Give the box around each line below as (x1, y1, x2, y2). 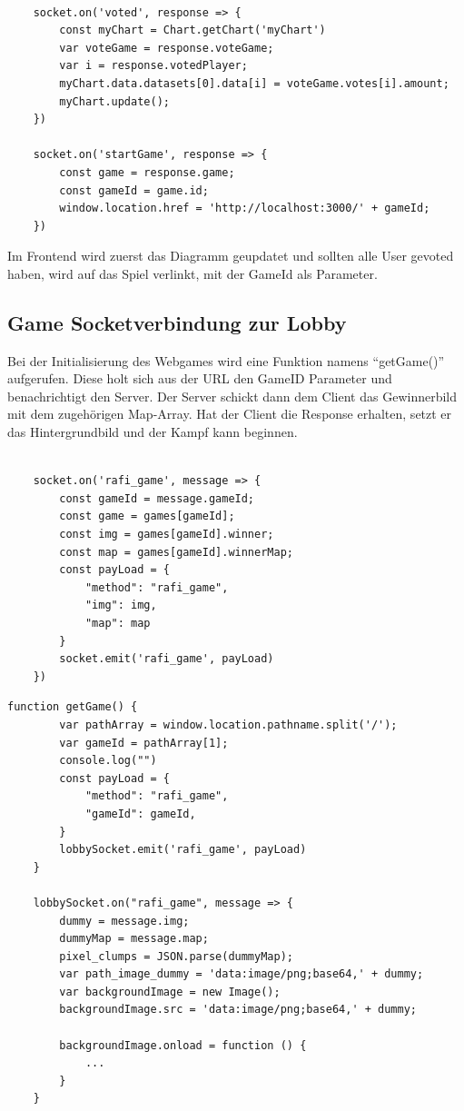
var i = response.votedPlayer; (59, 59, 248, 73)
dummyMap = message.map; (59, 932, 209, 946)
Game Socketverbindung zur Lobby (7, 308, 347, 336)
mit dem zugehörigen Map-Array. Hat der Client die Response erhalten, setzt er (7, 404, 452, 423)
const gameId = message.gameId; (59, 491, 255, 505)
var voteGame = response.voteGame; (59, 41, 274, 55)
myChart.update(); (59, 94, 170, 108)
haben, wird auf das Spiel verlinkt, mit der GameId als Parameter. (7, 263, 378, 283)
